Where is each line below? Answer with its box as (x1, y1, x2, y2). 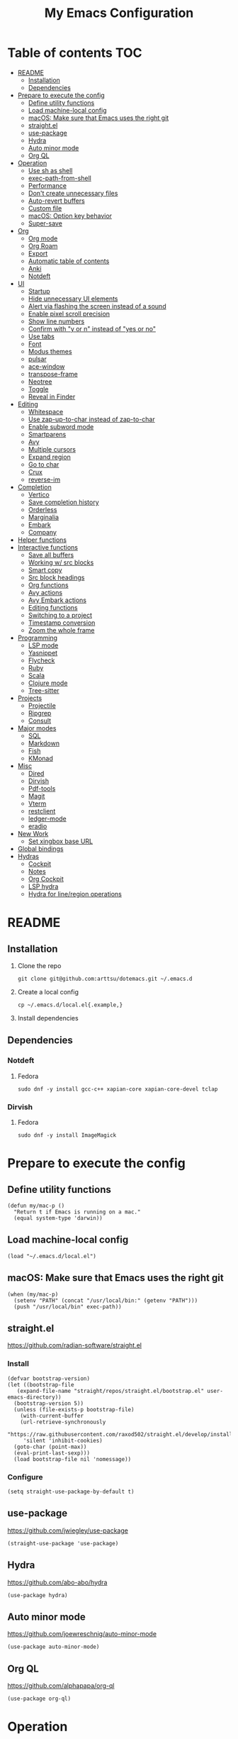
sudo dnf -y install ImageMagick (17, 1131, 117, 1139)
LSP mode (28, 640, 59, 650)
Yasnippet (28, 648, 58, 657)
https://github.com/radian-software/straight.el (7, 1341, 142, 1350)
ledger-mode (28, 814, 67, 823)
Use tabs (28, 332, 55, 340)
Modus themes (28, 347, 72, 355)
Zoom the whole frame (28, 626, 95, 634)
